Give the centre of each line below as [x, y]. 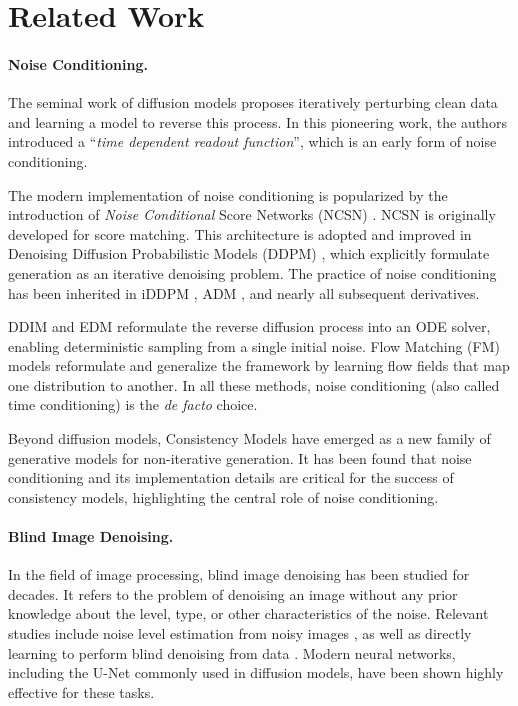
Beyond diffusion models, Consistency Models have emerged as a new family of [249, 438]
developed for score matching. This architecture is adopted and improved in [240, 233]
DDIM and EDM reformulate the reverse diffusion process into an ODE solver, [249, 326]
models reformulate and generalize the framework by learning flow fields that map [259, 365]
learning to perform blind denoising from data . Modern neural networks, [232, 652]
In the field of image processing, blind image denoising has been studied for [239, 574]
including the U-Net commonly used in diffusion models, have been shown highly [256, 672]
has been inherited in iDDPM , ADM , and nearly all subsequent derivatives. [244, 292]
